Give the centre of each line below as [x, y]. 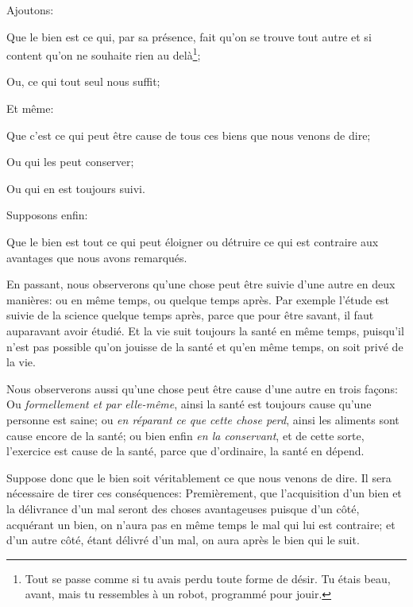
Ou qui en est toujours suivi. [76, 188]
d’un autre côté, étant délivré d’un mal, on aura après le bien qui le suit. [183, 540]
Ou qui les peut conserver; [70, 162]
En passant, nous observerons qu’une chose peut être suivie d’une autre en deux [201, 284]
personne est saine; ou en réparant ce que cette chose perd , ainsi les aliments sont [203, 419]
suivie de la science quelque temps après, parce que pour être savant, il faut [190, 315]
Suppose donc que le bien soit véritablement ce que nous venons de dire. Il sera [199, 477]
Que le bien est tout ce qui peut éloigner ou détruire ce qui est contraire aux [193, 242]
